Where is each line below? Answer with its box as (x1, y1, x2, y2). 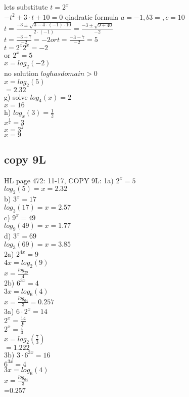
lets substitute (4, 2, 48, 12)
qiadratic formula (65, 11, 119, 22)
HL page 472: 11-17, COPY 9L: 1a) (4, 175, 114, 185)
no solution (4, 68, 38, 78)
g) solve (4, 91, 28, 102)
